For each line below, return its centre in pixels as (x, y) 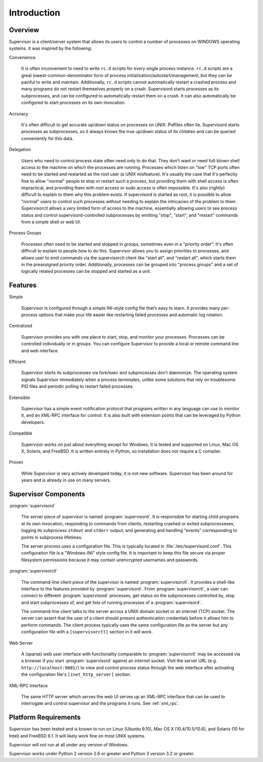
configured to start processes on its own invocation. (74, 103)
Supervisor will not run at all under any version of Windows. (69, 745)
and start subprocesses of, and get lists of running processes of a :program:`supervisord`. (112, 602)
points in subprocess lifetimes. (52, 537)
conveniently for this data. (47, 138)
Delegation (20, 150)
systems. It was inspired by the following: (50, 48)
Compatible (21, 433)
